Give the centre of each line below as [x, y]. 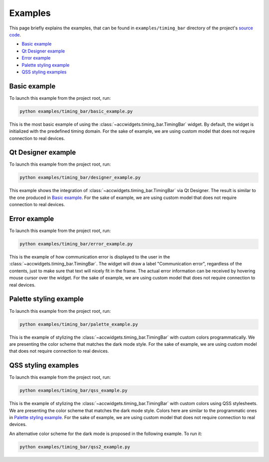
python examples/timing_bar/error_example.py [76, 244]
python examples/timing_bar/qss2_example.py [75, 447]
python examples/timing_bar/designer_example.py [80, 178]
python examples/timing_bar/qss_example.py [74, 391]
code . [15, 34]
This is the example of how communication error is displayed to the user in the [90, 257]
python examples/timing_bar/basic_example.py [76, 111]
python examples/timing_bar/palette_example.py [79, 324]
